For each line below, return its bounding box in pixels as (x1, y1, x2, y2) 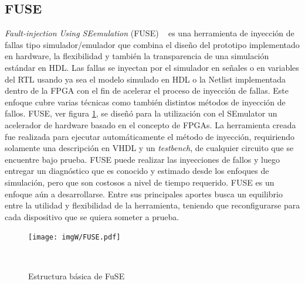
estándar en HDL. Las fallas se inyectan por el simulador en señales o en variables (5, 61, 299, 73)
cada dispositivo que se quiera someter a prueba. (5, 210, 179, 223)
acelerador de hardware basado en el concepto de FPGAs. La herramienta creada (5, 118, 296, 131)
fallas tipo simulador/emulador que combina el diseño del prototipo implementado (5, 38, 300, 50)
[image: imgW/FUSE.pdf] (28, 233, 121, 242)
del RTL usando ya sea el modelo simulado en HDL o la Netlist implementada (5, 73, 286, 85)
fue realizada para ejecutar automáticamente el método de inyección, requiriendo (5, 130, 295, 142)
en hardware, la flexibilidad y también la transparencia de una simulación (5, 50, 269, 62)
